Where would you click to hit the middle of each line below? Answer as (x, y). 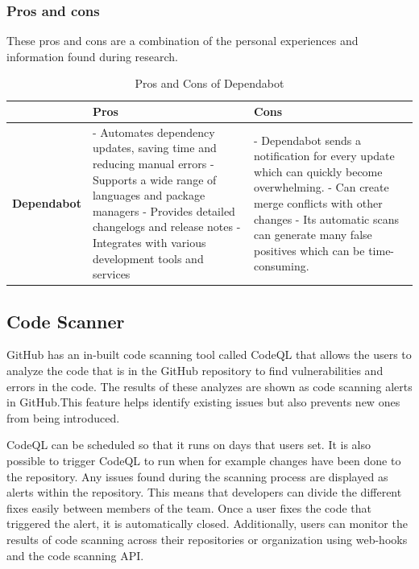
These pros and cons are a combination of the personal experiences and (183, 41)
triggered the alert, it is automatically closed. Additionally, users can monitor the (207, 524)
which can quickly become (318, 171)
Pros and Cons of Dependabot (209, 83)
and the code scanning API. (75, 555)
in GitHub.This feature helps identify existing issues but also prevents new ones (203, 402)
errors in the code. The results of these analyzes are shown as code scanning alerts (209, 386)
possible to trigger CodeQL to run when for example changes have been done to (204, 461)
